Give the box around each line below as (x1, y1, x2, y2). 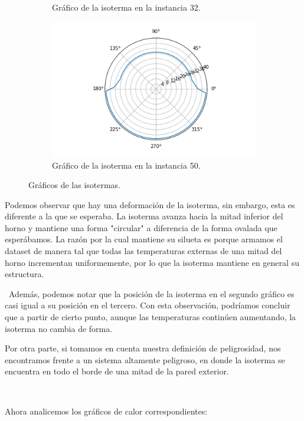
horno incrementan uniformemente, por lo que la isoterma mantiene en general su (5, 256, 299, 268)
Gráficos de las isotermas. (28, 179, 121, 191)
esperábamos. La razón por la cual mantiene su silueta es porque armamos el (5, 233, 283, 245)
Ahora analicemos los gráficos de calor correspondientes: (5, 404, 208, 417)
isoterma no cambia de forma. (5, 322, 113, 334)
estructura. (5, 268, 44, 280)
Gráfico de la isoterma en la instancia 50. (52, 159, 201, 171)
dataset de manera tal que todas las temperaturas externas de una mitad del (5, 245, 282, 257)
